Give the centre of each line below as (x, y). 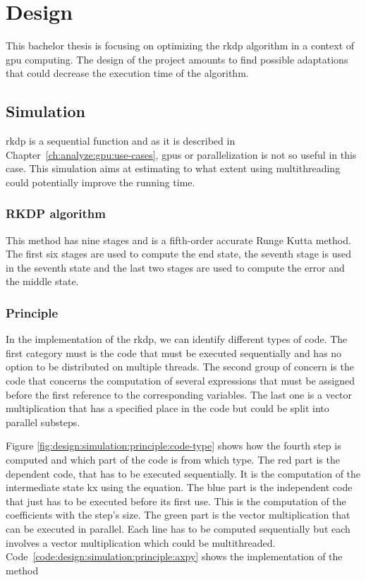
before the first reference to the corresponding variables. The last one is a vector (179, 394)
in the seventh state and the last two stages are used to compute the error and (175, 267)
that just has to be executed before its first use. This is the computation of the (176, 501)
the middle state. (42, 281)
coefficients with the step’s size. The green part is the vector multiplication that (178, 515)
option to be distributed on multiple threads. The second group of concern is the (180, 367)
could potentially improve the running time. (100, 182)
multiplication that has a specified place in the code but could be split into (167, 408)
